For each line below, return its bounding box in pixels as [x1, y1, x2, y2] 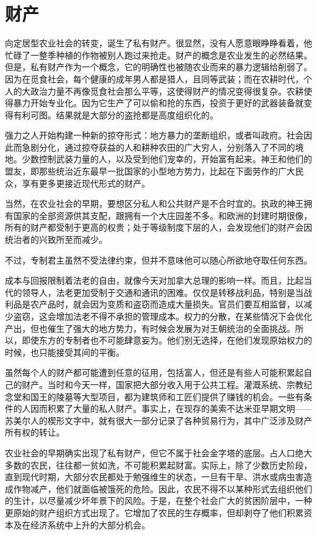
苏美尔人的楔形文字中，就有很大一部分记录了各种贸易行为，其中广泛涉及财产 [5, 414, 312, 426]
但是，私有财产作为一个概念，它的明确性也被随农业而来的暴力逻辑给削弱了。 [5, 60, 312, 73]
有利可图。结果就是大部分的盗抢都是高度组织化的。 [13, 108, 218, 121]
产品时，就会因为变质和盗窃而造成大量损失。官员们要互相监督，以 [38, 298, 304, 311]
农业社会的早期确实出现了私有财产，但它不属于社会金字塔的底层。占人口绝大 [5, 446, 312, 459]
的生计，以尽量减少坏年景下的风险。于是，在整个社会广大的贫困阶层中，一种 [5, 494, 312, 507]
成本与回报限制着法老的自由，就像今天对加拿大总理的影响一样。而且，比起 [5, 274, 304, 287]
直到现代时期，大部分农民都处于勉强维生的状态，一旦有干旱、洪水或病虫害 [5, 470, 304, 483]
